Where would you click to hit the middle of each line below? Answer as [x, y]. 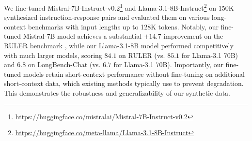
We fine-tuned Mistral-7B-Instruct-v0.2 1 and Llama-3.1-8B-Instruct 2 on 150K [119, 7]
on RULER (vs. [142, 55]
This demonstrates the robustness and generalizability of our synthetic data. [117, 93]
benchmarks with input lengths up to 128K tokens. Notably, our [123, 26]
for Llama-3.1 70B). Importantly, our [168, 64]
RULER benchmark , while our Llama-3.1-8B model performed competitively [119, 46]
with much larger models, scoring [53, 55]
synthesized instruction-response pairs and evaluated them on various [107, 17]
